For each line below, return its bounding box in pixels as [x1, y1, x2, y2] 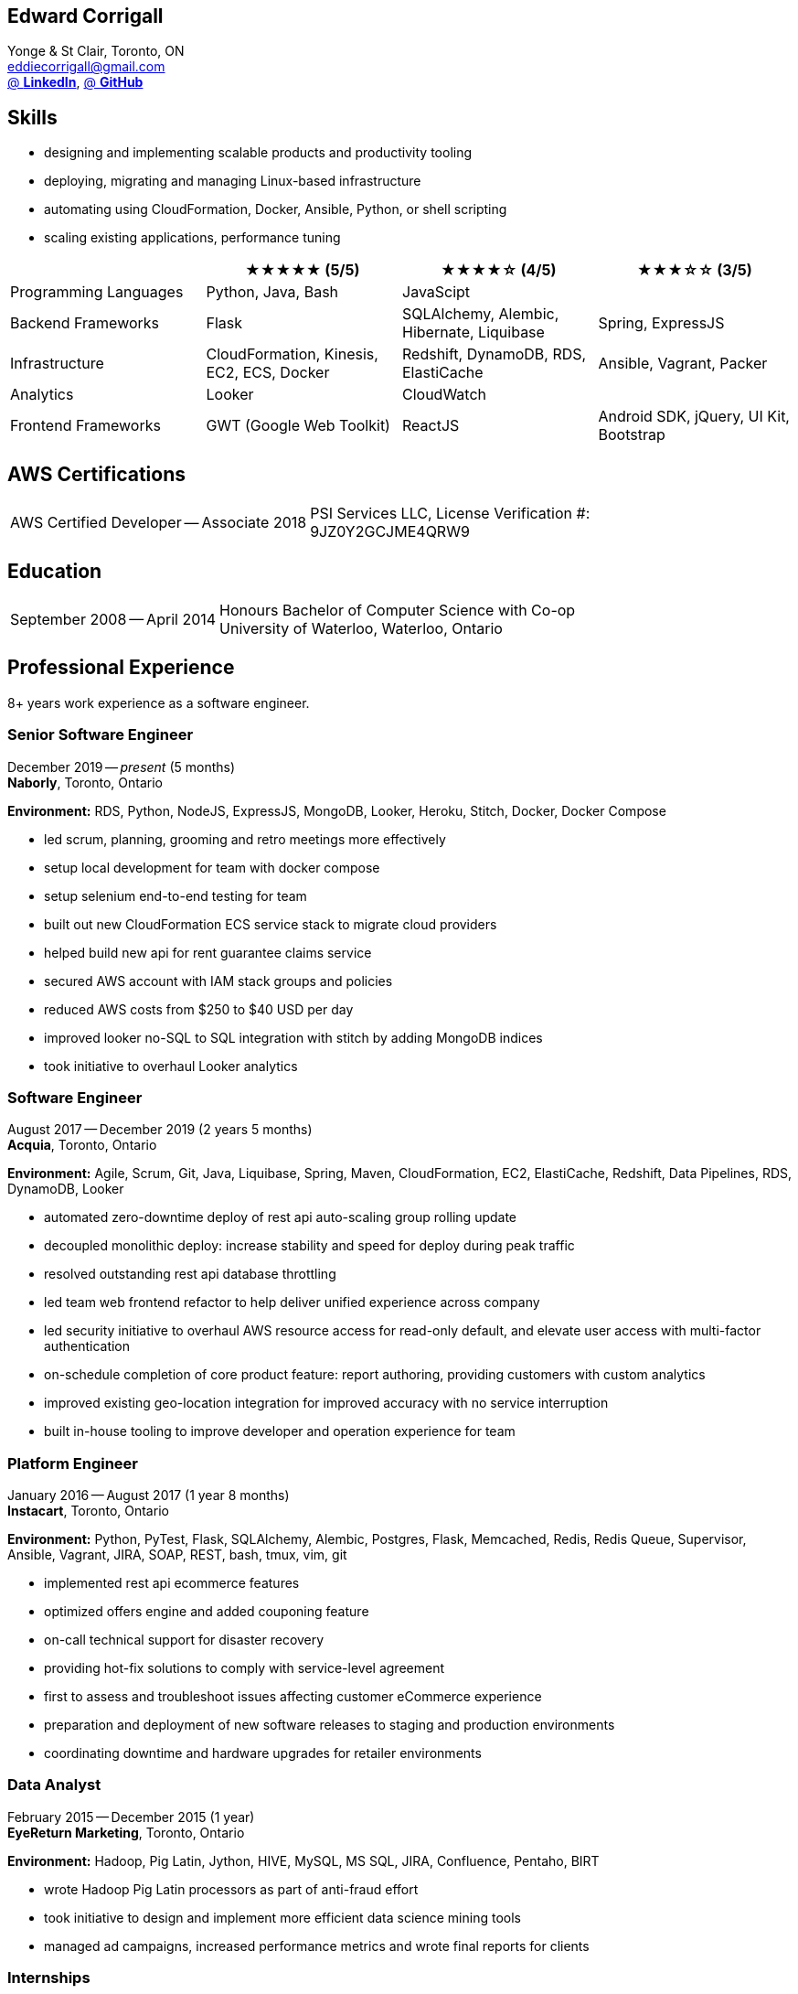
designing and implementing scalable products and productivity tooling [44, 145, 473, 161]
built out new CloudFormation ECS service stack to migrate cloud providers [44, 916, 497, 932]
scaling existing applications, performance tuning [44, 230, 341, 246]
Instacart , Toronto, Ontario [7, 1503, 169, 1519]
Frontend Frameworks [10, 416, 161, 435]
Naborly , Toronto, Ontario [7, 774, 163, 790]
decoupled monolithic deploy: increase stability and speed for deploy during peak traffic [44, 1238, 575, 1254]
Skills [7, 105, 58, 129]
